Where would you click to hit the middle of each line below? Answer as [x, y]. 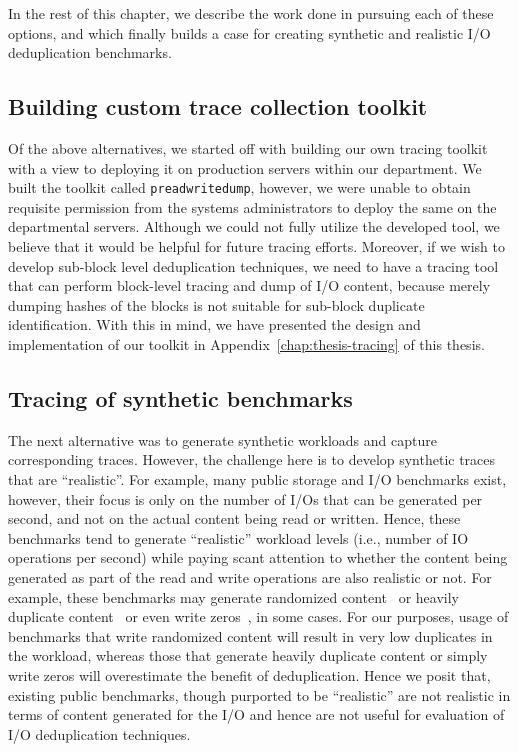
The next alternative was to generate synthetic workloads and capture [222, 439]
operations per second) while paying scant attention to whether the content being [258, 557]
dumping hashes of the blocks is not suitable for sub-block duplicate [216, 304]
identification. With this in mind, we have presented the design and [214, 324]
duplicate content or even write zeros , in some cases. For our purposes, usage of [258, 616]
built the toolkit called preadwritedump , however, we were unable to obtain [239, 187]
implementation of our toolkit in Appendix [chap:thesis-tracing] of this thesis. [246, 343]
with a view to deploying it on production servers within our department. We [245, 167]
